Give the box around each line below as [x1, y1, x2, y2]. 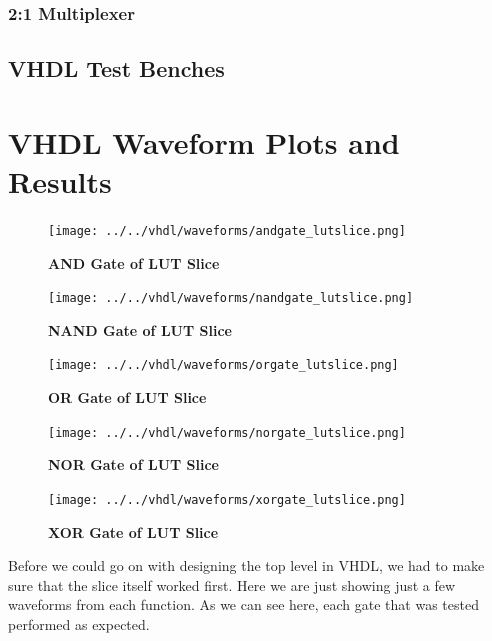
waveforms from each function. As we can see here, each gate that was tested [8, 594, 479, 615]
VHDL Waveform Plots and [8, 121, 400, 162]
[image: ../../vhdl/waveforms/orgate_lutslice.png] [48, 358, 399, 373]
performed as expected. [8, 613, 150, 634]
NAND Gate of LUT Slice [48, 319, 232, 340]
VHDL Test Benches [8, 53, 225, 84]
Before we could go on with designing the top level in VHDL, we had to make [8, 555, 485, 576]
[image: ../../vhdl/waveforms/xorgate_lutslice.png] [48, 492, 406, 507]
